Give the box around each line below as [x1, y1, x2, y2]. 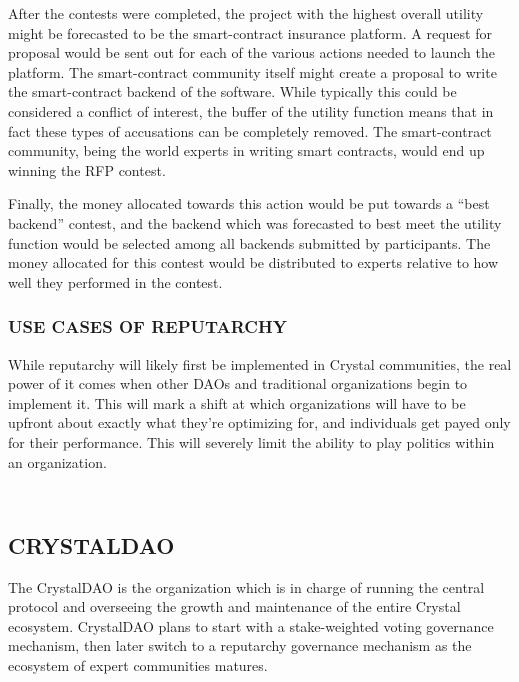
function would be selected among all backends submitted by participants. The [8, 232, 491, 253]
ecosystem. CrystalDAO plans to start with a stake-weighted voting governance [8, 615, 494, 636]
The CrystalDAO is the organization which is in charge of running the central [8, 576, 485, 597]
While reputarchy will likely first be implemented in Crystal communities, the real [8, 353, 512, 374]
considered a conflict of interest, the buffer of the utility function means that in [8, 100, 494, 121]
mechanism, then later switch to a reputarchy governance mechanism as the [8, 635, 472, 656]
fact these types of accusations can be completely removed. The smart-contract [8, 120, 492, 141]
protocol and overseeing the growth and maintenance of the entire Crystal [8, 596, 461, 617]
